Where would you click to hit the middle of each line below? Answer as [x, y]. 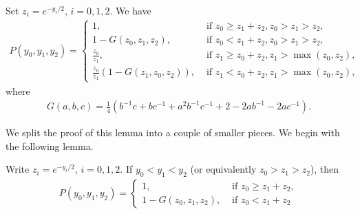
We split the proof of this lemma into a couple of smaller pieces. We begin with [173, 132]
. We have [130, 10]
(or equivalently [223, 169]
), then [325, 169]
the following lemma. [50, 146]
